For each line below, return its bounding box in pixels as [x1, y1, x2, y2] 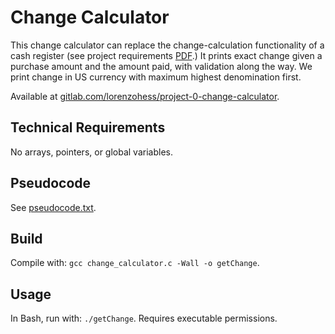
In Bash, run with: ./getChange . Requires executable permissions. [10, 312, 278, 325]
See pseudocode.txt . [10, 201, 97, 213]
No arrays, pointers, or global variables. [10, 146, 173, 158]
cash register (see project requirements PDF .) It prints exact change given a [10, 49, 323, 61]
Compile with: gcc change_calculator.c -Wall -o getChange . [10, 257, 260, 269]
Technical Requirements [10, 119, 166, 136]
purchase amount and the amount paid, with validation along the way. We [10, 60, 313, 72]
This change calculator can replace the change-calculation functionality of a [10, 39, 325, 51]
